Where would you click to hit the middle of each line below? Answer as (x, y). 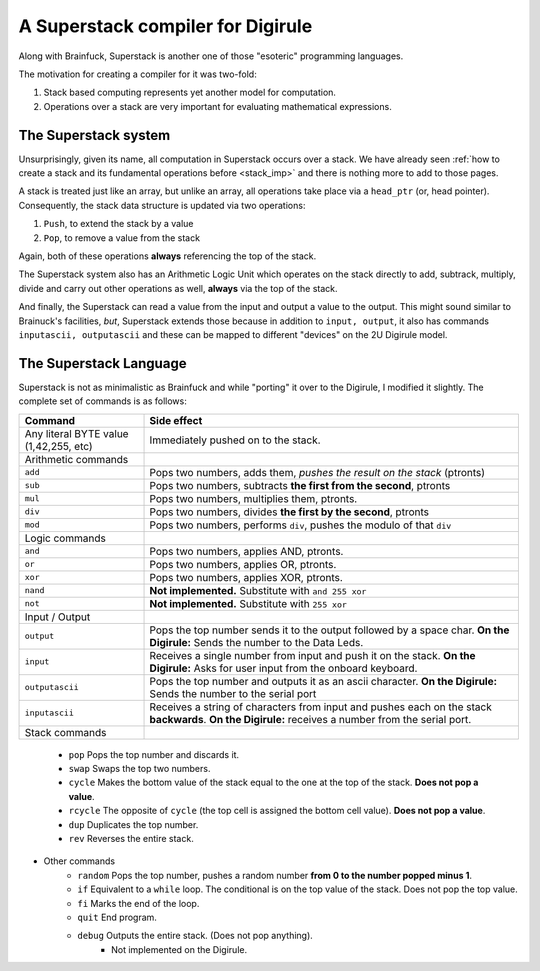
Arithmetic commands (76, 459)
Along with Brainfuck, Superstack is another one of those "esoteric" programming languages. (211, 56)
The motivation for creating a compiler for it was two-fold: (137, 74)
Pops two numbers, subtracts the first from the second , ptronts (300, 485)
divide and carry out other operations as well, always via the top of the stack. (178, 288)
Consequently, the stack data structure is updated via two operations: (162, 205)
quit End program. (117, 917)
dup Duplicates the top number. (133, 824)
